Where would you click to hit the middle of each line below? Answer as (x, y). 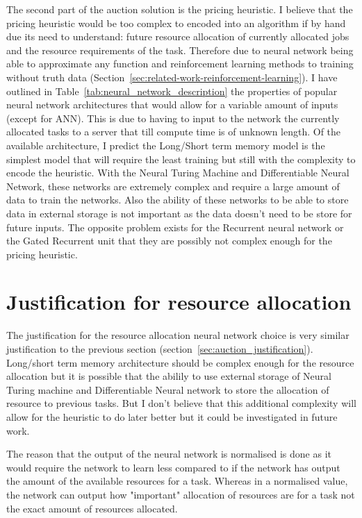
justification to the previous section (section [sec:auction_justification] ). (160, 349)
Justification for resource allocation (179, 302)
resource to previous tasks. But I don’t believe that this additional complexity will (181, 403)
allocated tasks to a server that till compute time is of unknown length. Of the (174, 132)
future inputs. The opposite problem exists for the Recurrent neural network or (175, 227)
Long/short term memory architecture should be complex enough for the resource (180, 362)
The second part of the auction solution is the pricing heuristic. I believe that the (180, 9)
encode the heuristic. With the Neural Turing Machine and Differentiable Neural (178, 173)
